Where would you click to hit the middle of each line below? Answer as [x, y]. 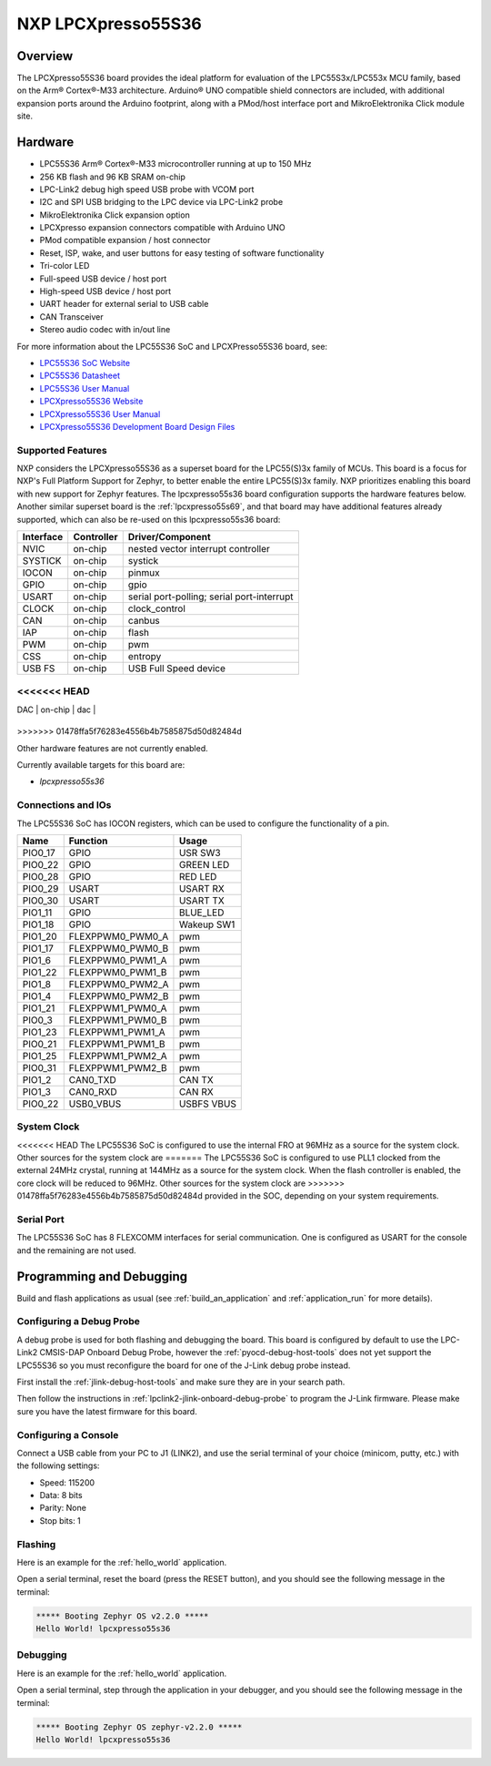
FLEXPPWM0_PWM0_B [119, 948]
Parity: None [63, 1508]
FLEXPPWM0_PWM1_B [118, 972]
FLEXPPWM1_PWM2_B [118, 1067]
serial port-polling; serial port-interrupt [211, 597]
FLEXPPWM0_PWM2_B [119, 995]
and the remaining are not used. [76, 1250]
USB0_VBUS [95, 1104]
